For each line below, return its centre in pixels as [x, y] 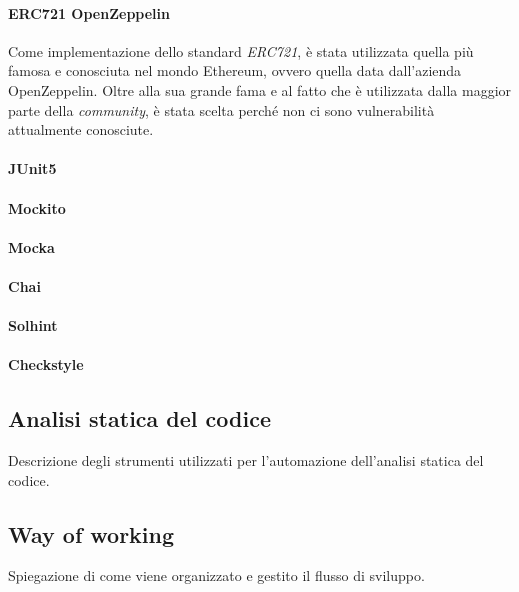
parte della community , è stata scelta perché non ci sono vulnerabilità [221, 109]
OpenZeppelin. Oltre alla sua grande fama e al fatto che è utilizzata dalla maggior [260, 89]
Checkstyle [46, 364]
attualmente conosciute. [81, 129]
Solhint [33, 325]
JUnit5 [32, 168]
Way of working [91, 533]
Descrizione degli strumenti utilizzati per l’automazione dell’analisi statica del [246, 460]
